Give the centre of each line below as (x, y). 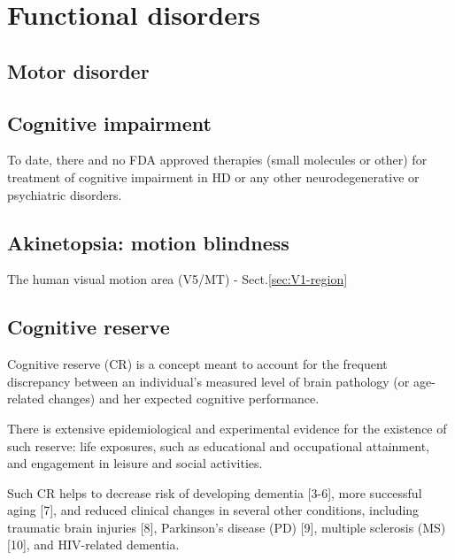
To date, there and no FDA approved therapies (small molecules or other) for (217, 160)
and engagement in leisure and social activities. (135, 463)
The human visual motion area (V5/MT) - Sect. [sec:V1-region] (177, 279)
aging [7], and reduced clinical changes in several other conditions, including (213, 510)
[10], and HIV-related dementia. (93, 545)
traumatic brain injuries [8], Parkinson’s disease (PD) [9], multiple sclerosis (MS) (227, 527)
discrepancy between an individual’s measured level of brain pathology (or (208, 381)
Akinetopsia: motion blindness (148, 242)
